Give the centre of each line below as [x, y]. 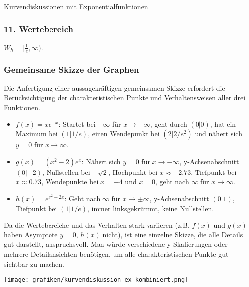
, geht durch [169, 124]
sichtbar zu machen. [34, 263]
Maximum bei [37, 134]
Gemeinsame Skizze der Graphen [72, 69]
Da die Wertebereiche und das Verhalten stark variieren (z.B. [97, 225]
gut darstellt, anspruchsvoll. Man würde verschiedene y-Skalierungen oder [116, 244]
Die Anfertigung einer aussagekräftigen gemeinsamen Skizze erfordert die [115, 87]
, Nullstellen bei [66, 172]
